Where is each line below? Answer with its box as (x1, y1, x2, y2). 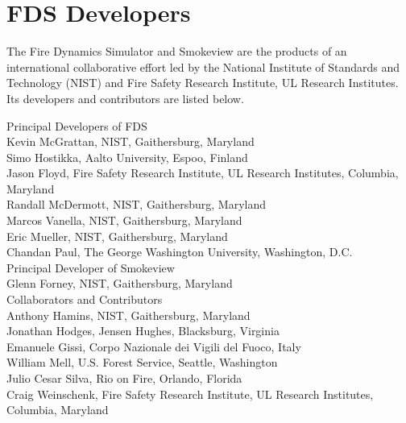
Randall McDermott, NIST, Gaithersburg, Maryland (6, 196, 266, 213)
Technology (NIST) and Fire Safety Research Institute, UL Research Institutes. (6, 74, 399, 91)
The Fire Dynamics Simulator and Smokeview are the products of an (6, 43, 347, 60)
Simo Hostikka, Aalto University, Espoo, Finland (6, 148, 248, 165)
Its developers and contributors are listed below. (6, 89, 244, 106)
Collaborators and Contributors (6, 291, 163, 308)
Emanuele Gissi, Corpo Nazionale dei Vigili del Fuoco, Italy (6, 338, 301, 355)
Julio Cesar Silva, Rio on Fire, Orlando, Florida (6, 370, 242, 386)
